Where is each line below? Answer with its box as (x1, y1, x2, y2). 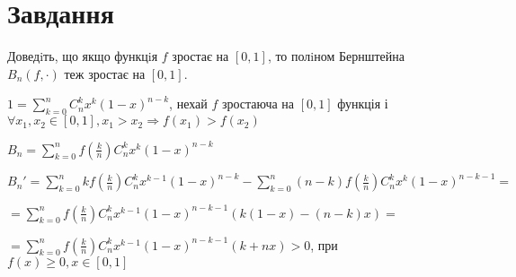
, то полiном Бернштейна (267, 47, 405, 65)
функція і (337, 94, 388, 113)
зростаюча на (221, 94, 295, 113)
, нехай (169, 94, 208, 113)
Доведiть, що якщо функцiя (7, 47, 158, 65)
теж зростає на (64, 64, 146, 82)
